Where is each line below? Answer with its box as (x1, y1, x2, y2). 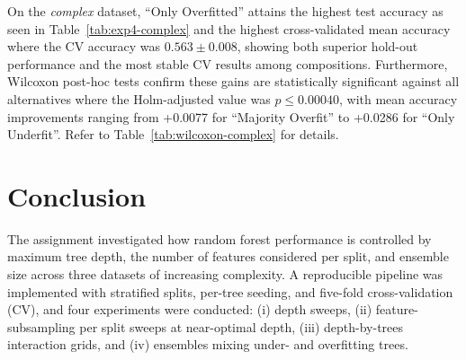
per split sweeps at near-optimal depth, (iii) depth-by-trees (79, 317, 404, 336)
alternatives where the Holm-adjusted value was (7, 89, 271, 108)
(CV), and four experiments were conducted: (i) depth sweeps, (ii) (7, 300, 372, 319)
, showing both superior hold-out (237, 37, 418, 56)
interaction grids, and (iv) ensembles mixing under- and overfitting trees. (7, 335, 408, 354)
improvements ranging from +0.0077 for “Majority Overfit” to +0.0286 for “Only (7, 107, 455, 126)
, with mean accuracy (339, 89, 458, 108)
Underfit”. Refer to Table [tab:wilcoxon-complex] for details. (7, 125, 339, 144)
